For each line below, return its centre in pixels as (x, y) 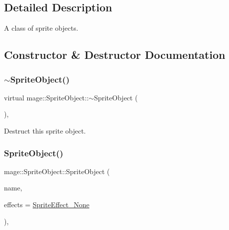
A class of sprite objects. (41, 28)
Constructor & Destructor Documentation (115, 55)
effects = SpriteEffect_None (47, 204)
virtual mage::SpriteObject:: (46, 97)
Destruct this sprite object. (45, 130)
